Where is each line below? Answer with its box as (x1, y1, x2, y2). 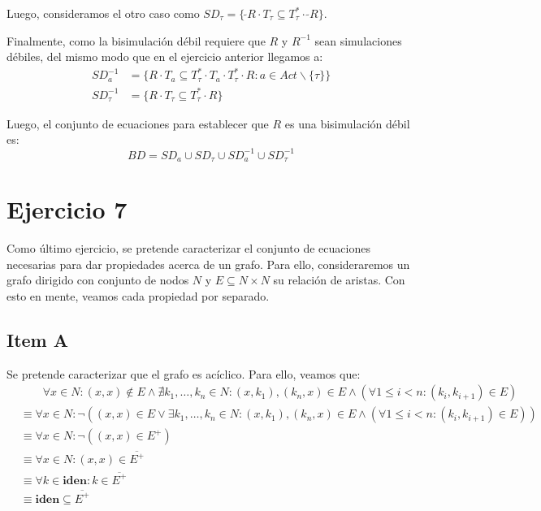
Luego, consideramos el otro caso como (6, 5, 200, 21)
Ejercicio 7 (6, 193, 128, 226)
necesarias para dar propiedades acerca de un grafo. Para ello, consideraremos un (6, 255, 410, 272)
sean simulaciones (314, 32, 402, 49)
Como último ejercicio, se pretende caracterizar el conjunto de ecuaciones (6, 240, 370, 257)
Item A (6, 327, 69, 352)
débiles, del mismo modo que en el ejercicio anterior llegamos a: (6, 48, 323, 65)
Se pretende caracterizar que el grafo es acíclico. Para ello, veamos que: (6, 365, 361, 382)
